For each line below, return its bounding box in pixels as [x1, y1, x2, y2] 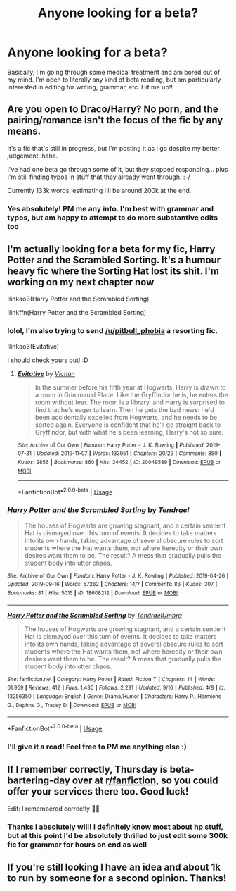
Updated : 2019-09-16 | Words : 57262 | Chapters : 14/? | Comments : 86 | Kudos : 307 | [7, 581, 218, 588]
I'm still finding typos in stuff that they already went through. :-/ [7, 173, 191, 181]
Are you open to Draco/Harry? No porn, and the [7, 104, 219, 116]
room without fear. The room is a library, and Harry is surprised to [34, 398, 225, 406]
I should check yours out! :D [7, 356, 89, 364]
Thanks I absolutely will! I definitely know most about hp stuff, [7, 822, 223, 832]
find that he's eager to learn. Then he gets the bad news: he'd [34, 405, 214, 413]
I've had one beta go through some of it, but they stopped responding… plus [7, 165, 228, 173]
